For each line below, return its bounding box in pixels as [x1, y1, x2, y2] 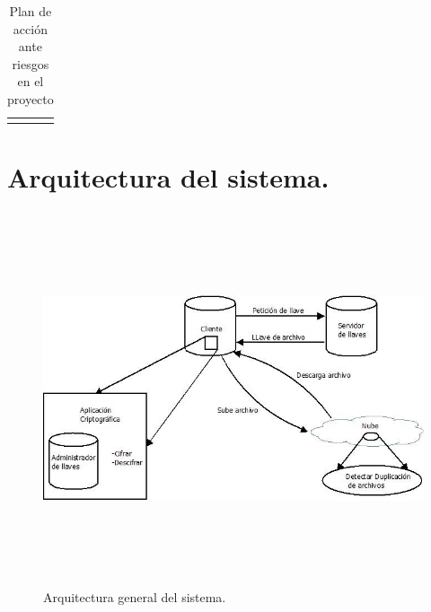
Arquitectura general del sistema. [43, 587, 226, 606]
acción [13, 19, 48, 38]
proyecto [7, 89, 54, 108]
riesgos [12, 54, 49, 73]
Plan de [9, 2, 52, 20]
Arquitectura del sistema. [7, 158, 330, 195]
